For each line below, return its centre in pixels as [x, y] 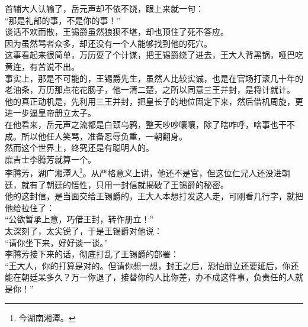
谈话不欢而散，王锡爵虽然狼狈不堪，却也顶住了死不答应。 [117, 32]
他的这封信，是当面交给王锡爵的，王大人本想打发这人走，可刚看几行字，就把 [154, 196]
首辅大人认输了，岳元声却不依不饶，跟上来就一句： [104, 8]
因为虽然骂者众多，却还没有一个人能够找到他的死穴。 [108, 43]
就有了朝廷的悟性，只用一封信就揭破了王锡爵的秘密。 [125, 184]
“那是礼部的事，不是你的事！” [63, 20]
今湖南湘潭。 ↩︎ [47, 317]
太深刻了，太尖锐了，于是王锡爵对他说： [84, 230]
